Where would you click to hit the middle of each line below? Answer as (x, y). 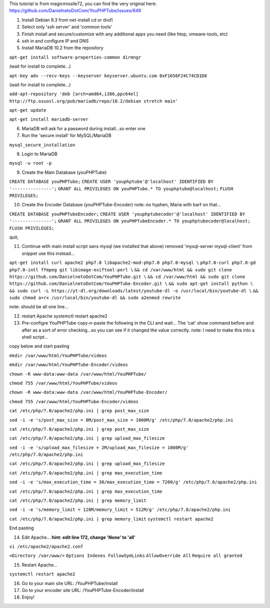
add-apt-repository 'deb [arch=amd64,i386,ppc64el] (74, 94)
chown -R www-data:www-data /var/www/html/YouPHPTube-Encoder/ (88, 392)
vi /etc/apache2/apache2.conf (46, 547)
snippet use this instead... (48, 253)
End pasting (21, 528)
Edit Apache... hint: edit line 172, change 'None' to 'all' (79, 537)
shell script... (35, 337)
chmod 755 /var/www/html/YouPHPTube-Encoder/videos (74, 401)
